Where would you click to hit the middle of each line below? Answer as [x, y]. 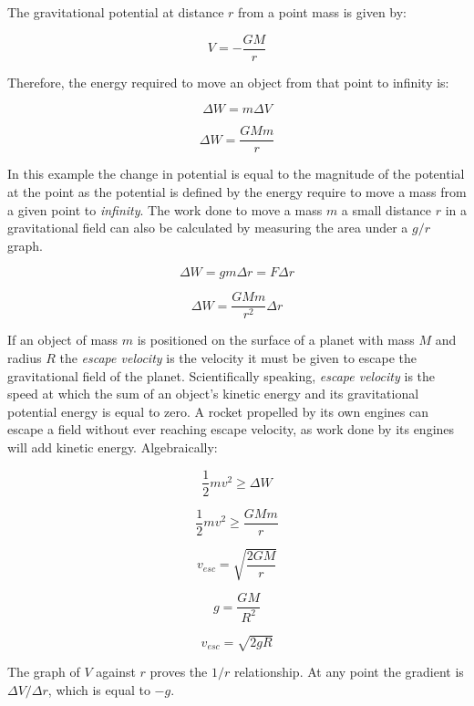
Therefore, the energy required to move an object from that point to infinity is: [228, 82]
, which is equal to [99, 689]
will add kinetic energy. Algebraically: [113, 446]
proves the [179, 672]
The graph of [44, 672]
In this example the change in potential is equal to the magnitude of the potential [236, 174]
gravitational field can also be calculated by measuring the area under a [208, 228]
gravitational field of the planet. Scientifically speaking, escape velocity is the [222, 375]
